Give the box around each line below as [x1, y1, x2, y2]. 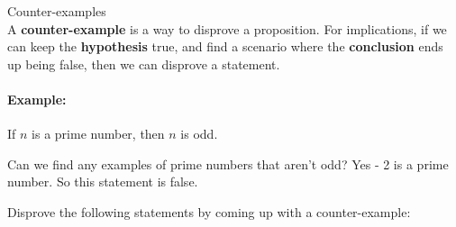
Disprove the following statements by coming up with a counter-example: [7, 202, 411, 221]
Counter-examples [7, 2, 106, 20]
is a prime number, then [32, 124, 165, 143]
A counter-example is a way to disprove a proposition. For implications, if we [7, 19, 447, 38]
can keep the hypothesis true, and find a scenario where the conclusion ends [7, 37, 443, 56]
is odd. [180, 124, 218, 143]
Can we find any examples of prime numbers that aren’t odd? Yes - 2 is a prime [7, 154, 449, 173]
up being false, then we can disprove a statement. [7, 54, 280, 73]
